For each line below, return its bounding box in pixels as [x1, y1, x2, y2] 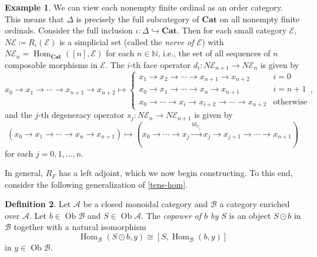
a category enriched [219, 198, 290, 210]
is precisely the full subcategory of [76, 12, 199, 25]
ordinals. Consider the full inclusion [5, 24, 133, 36]
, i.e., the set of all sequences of [158, 47, 271, 59]
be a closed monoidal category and [83, 198, 208, 210]
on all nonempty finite [219, 12, 300, 25]
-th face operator [130, 58, 191, 70]
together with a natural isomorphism [14, 221, 146, 233]
